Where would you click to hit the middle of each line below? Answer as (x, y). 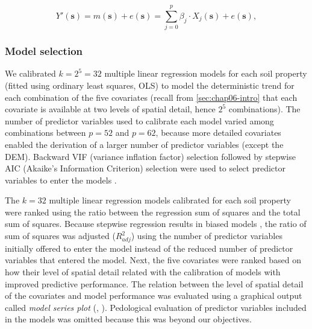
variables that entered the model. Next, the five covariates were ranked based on (153, 260)
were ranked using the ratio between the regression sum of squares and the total (153, 212)
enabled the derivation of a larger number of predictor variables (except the (144, 144)
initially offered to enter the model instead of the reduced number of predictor (149, 248)
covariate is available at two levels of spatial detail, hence (110, 109)
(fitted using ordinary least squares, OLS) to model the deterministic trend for (150, 85)
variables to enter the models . (61, 180)
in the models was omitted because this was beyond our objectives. (128, 319)
